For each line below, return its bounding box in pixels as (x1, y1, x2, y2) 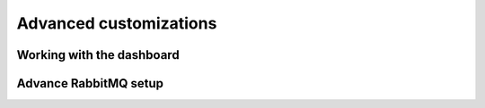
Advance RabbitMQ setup (16, 76, 164, 91)
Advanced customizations (16, 13, 217, 33)
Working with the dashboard (16, 47, 180, 62)
